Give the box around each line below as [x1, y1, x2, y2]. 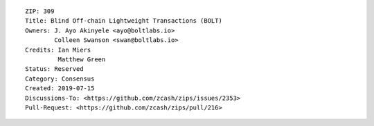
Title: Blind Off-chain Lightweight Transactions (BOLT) [25, 17, 223, 25]
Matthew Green [57, 55, 106, 63]
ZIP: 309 [25, 8, 55, 15]
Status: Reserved [25, 65, 84, 73]
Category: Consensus [25, 74, 95, 83]
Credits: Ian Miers [25, 45, 91, 54]
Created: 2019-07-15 [25, 85, 95, 92]
